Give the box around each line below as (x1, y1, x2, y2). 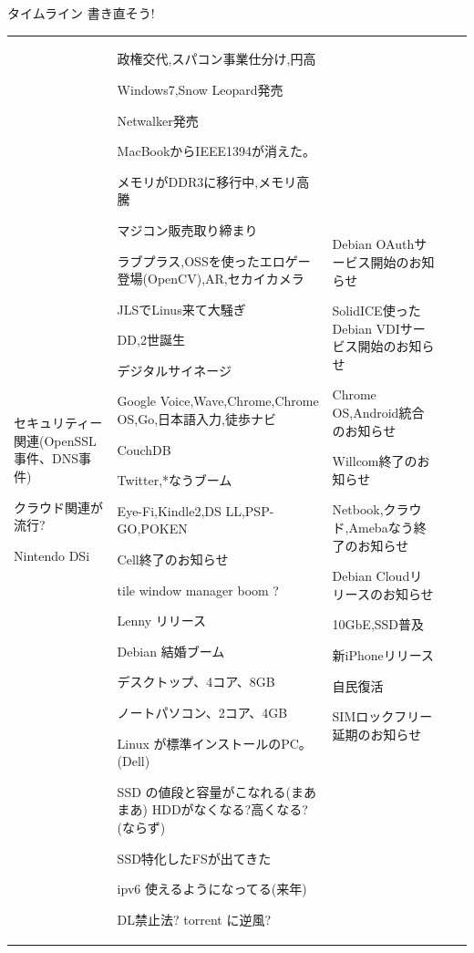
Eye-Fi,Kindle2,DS (117, 501, 222, 520)
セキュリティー (14, 413, 103, 432)
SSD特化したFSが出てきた (117, 848, 272, 867)
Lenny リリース (117, 611, 207, 630)
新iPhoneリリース (332, 646, 435, 664)
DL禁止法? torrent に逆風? (117, 909, 272, 928)
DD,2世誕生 (117, 330, 185, 349)
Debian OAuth (332, 234, 415, 254)
